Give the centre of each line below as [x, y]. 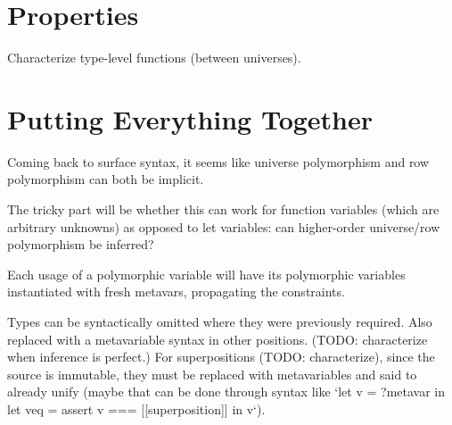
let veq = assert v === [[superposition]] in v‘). [136, 408]
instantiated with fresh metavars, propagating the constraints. [176, 292]
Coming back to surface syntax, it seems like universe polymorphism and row [218, 161]
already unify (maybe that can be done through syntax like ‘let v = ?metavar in [226, 392]
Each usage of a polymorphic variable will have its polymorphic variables [206, 274]
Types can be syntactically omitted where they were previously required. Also [220, 321]
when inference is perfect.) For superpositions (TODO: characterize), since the [221, 357]
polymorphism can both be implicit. [106, 179]
